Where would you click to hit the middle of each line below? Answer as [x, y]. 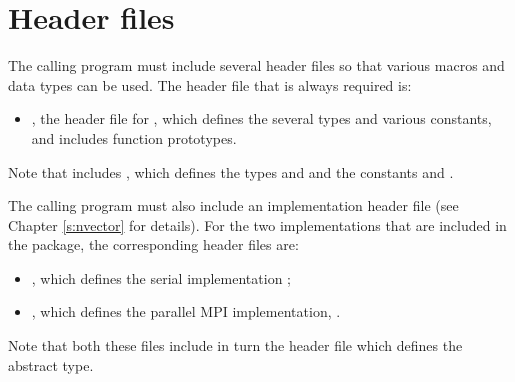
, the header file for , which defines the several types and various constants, [261, 118]
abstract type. [51, 364]
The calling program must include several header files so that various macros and [256, 65]
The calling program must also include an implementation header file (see [233, 205]
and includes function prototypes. [134, 137]
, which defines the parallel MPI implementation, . [186, 311]
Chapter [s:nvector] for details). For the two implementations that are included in [257, 224]
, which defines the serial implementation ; [161, 277]
